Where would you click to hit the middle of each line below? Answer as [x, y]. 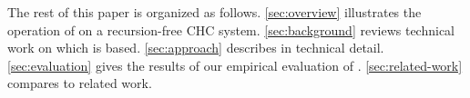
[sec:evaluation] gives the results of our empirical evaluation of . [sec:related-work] [235, 65]
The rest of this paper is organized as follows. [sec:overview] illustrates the [215, 12]
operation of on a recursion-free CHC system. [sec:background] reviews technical [231, 29]
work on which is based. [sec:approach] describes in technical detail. [196, 48]
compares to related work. [80, 83]
